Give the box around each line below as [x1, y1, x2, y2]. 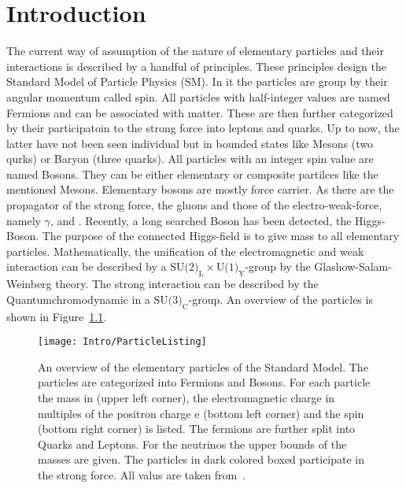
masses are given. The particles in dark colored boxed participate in [38, 451, 365, 468]
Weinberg [6, 275, 52, 292]
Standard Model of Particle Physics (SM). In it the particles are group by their [6, 73, 388, 90]
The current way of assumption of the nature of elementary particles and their [6, 43, 384, 59]
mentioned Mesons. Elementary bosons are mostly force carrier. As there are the [6, 181, 394, 198]
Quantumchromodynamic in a [6, 290, 150, 307]
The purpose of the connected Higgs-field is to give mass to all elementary [42, 227, 400, 244]
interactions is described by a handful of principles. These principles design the [6, 57, 386, 74]
